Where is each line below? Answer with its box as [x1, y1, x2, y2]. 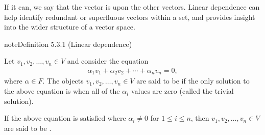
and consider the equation [67, 56, 149, 66]
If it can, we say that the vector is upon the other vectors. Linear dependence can [4, 2, 260, 12]
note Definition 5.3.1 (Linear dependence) [4, 38, 132, 49]
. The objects [42, 75, 84, 86]
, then [190, 113, 209, 123]
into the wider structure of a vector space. [4, 21, 135, 32]
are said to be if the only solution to [136, 75, 250, 86]
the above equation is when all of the [4, 86, 120, 96]
